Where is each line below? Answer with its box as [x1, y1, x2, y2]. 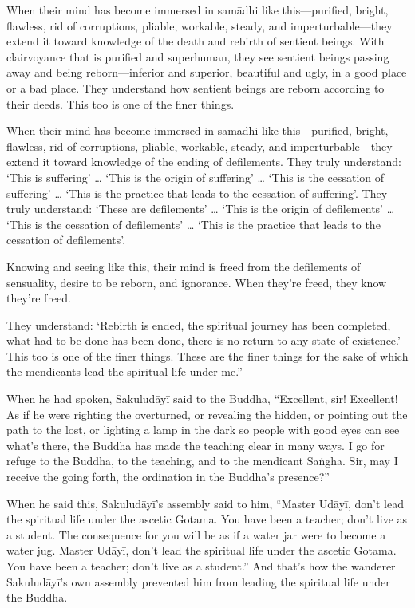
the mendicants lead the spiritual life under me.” [6, 363, 243, 380]
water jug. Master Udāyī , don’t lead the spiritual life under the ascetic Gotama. [6, 542, 397, 559]
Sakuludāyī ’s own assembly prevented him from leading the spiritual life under [6, 573, 390, 590]
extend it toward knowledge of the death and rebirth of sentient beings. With [6, 33, 385, 49]
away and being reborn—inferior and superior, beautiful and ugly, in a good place [6, 64, 407, 81]
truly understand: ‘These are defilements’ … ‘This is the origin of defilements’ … [6, 200, 395, 217]
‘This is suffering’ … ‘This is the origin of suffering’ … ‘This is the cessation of [6, 168, 385, 185]
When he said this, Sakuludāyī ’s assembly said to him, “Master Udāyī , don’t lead [6, 495, 405, 511]
